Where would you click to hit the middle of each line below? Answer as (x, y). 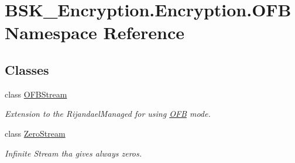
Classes (27, 69)
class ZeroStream (35, 133)
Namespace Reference (95, 32)
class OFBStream (36, 94)
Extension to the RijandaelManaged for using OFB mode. (108, 114)
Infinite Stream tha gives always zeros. (73, 153)
